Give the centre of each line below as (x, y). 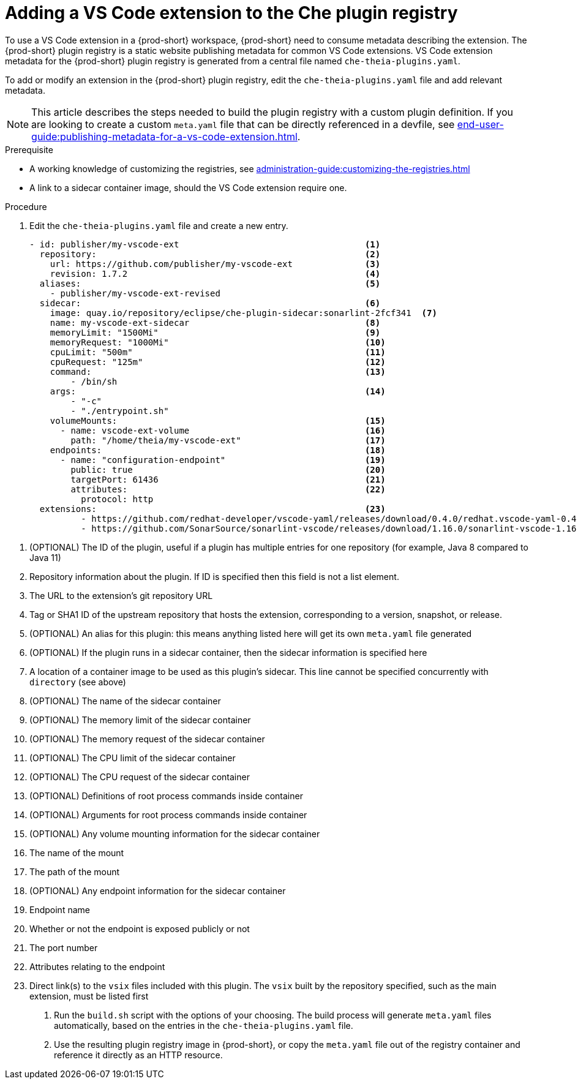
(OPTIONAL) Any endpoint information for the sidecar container (158, 890)
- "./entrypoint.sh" (120, 411)
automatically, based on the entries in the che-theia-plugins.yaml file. (204, 1025)
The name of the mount (77, 853)
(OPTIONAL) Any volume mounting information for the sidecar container (175, 834)
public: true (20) (228, 469)
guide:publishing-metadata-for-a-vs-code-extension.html (164, 136)
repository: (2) (210, 254)
